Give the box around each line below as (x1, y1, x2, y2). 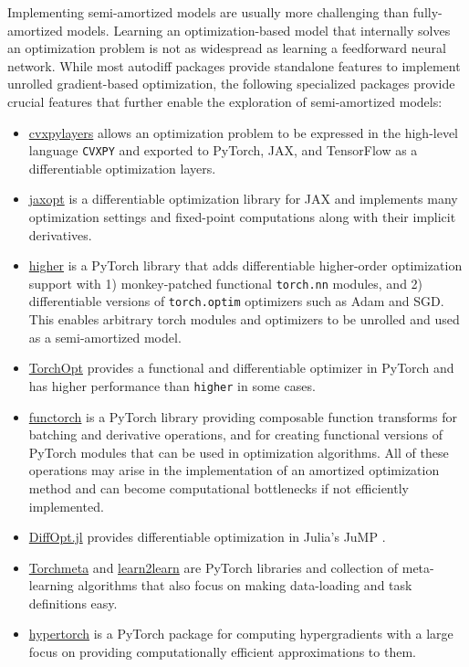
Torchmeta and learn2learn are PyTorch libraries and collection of (28, 557, 399, 577)
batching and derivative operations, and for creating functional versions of (28, 425, 443, 444)
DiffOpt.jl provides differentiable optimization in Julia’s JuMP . (28, 527, 386, 546)
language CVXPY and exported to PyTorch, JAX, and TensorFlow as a (28, 141, 418, 160)
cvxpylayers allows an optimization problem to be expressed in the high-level (28, 122, 459, 142)
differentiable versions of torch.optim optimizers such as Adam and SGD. (28, 291, 444, 311)
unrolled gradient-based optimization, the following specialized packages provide (7, 74, 455, 93)
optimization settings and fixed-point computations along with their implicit (28, 207, 456, 226)
